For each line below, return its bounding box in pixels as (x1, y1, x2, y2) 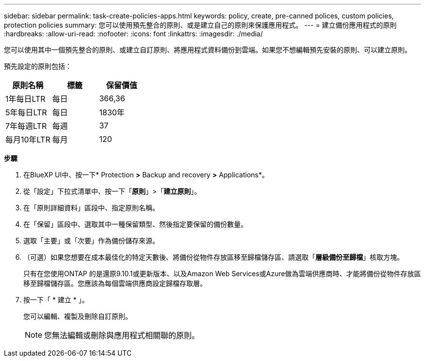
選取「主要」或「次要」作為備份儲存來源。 (23, 236, 159, 245)
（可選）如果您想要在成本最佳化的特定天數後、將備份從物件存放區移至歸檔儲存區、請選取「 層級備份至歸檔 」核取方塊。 (23, 253, 404, 261)
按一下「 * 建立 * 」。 (23, 296, 89, 304)
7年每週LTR (5, 121, 47, 131)
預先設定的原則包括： (4, 62, 72, 70)
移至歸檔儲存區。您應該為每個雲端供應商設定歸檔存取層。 (23, 279, 207, 287)
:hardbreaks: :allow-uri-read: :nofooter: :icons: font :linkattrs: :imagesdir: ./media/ (4, 30, 263, 38)
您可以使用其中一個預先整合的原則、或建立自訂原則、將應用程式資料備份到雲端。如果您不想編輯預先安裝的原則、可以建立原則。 (4, 46, 411, 54)
